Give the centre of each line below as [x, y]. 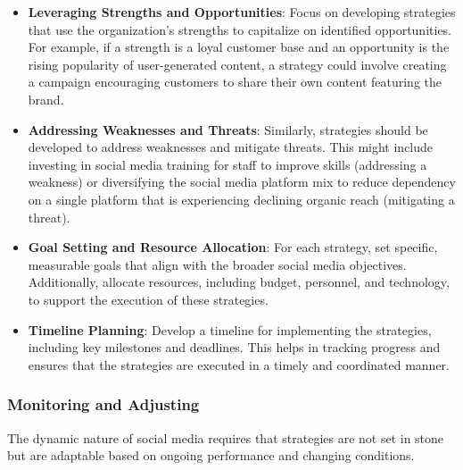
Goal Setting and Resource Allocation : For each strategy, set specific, [233, 247]
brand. [46, 99]
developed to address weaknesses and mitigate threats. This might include [231, 147]
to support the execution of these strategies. [148, 299]
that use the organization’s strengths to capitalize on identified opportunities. [240, 29]
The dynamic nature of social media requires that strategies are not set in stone [226, 437]
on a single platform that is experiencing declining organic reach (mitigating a [241, 199]
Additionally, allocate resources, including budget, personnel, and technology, [239, 282]
